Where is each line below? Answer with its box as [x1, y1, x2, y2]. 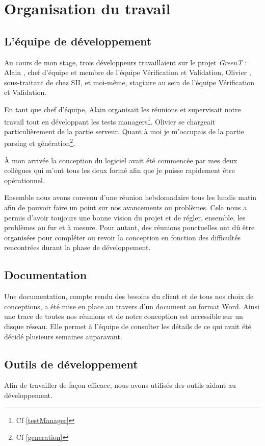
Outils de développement [4, 356, 138, 371]
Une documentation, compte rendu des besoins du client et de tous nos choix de [4, 291, 254, 302]
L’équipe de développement [4, 33, 152, 48]
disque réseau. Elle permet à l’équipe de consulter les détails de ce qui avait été [4, 320, 251, 331]
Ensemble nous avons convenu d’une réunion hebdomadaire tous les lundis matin [4, 192, 257, 203]
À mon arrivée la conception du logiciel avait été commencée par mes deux [4, 155, 237, 165]
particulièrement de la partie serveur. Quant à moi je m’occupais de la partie [4, 126, 244, 136]
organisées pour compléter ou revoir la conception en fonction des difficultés [4, 232, 241, 242]
